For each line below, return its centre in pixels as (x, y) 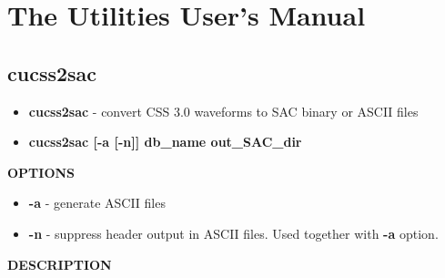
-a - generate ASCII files (97, 203)
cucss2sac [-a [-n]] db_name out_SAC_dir (165, 142)
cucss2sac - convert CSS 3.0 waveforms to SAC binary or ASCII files (223, 111)
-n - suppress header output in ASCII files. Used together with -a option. (233, 233)
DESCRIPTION (60, 264)
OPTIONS (41, 172)
